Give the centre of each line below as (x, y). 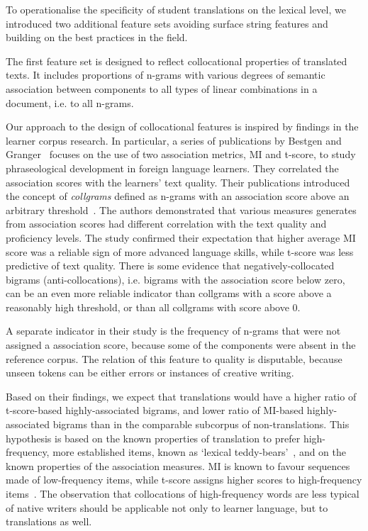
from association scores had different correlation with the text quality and (166, 224)
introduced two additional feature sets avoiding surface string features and (167, 23)
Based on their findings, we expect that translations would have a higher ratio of (181, 396)
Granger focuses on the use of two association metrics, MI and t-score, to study (181, 154)
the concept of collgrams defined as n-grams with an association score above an (178, 196)
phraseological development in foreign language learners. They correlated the (172, 168)
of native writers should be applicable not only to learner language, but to (167, 507)
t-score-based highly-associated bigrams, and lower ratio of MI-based (155, 410)
